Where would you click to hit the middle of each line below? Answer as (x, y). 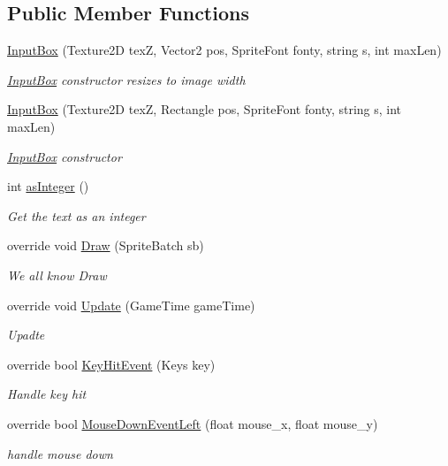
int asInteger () (48, 186)
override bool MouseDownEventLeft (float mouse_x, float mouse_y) (193, 423)
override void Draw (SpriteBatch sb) (106, 245)
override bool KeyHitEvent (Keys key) (111, 364)
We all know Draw (57, 275)
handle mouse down (60, 453)
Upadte (26, 335)
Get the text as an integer (76, 215)
